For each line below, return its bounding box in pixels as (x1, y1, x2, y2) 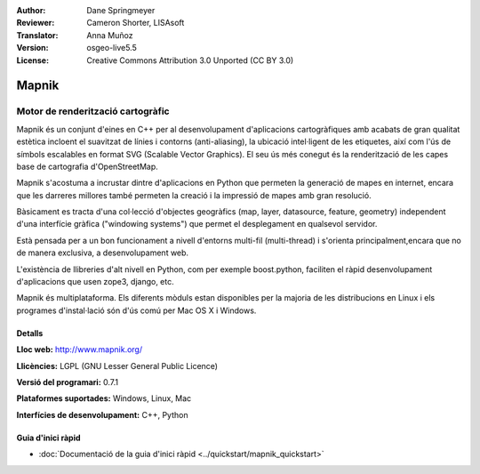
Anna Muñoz (86, 29, 133, 40)
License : (16, 54, 49, 66)
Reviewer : (16, 18, 55, 28)
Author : (16, 5, 46, 15)
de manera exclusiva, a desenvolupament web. (16, 247, 189, 258)
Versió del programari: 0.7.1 (16, 376, 119, 387)
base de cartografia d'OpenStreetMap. (16, 161, 159, 172)
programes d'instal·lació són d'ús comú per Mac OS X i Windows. (16, 305, 257, 316)
